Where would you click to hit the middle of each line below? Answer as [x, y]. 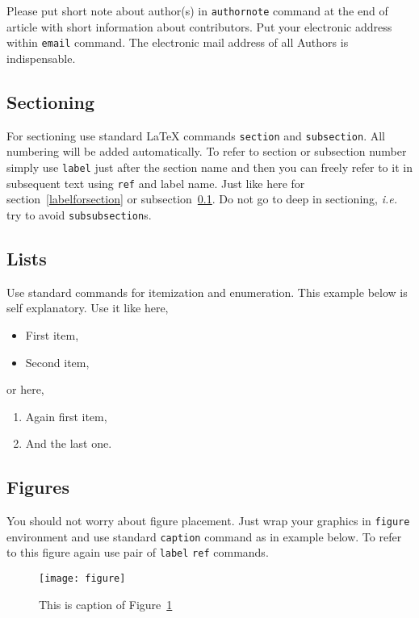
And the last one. [69, 443]
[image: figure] [82, 579]
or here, [25, 389]
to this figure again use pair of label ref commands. [138, 552]
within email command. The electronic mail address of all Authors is [178, 42]
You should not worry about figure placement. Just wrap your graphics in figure [208, 521]
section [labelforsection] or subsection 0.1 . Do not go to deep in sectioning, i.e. [202, 199]
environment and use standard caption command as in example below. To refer [204, 536]
